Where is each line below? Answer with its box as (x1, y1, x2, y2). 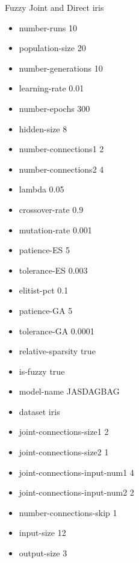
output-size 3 (19, 547, 67, 559)
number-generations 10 (19, 61, 103, 74)
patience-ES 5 (19, 244, 70, 256)
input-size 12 (19, 526, 66, 539)
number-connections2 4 (19, 162, 104, 175)
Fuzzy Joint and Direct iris (5, 1, 104, 13)
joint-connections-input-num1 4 (19, 466, 134, 478)
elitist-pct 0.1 (19, 284, 69, 297)
